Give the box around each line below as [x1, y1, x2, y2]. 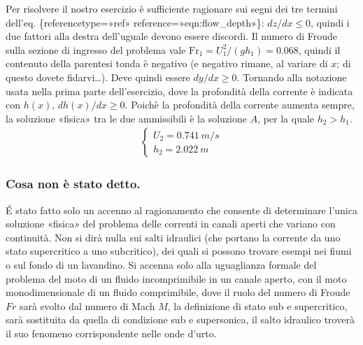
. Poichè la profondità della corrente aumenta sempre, [124, 97, 355, 112]
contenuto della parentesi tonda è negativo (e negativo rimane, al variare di [6, 56, 328, 71]
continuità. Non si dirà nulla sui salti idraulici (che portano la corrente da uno [6, 230, 341, 244]
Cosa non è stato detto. [6, 175, 141, 192]
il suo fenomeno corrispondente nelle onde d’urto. [6, 325, 217, 340]
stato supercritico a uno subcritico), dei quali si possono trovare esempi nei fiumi [6, 244, 352, 258]
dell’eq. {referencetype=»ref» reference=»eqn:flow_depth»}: [6, 15, 264, 29]
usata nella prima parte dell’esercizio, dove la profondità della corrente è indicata [6, 83, 353, 98]
